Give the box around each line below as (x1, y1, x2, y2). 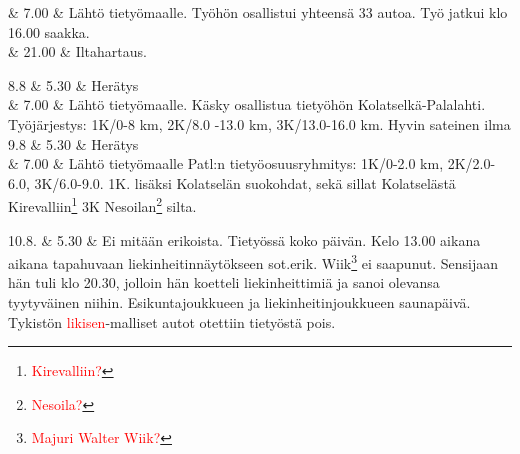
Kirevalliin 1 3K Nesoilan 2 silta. (8, 193, 197, 216)
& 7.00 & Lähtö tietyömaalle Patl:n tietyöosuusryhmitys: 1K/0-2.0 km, (8, 153, 444, 174)
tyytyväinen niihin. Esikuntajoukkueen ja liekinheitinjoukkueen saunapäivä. (8, 292, 471, 313)
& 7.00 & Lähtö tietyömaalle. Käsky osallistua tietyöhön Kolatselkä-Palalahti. (8, 94, 486, 115)
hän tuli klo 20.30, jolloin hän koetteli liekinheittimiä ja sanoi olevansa (8, 272, 440, 293)
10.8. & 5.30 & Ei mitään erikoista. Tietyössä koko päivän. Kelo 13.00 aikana (8, 229, 481, 250)
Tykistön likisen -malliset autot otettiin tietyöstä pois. (8, 311, 336, 332)
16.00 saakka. (8, 21, 90, 42)
